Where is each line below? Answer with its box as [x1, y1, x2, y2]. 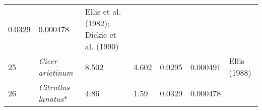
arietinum [38, 67, 73, 78]
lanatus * [38, 93, 68, 104]
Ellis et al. [85, 6, 121, 17]
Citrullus [38, 81, 70, 93]
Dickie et [85, 29, 116, 40]
